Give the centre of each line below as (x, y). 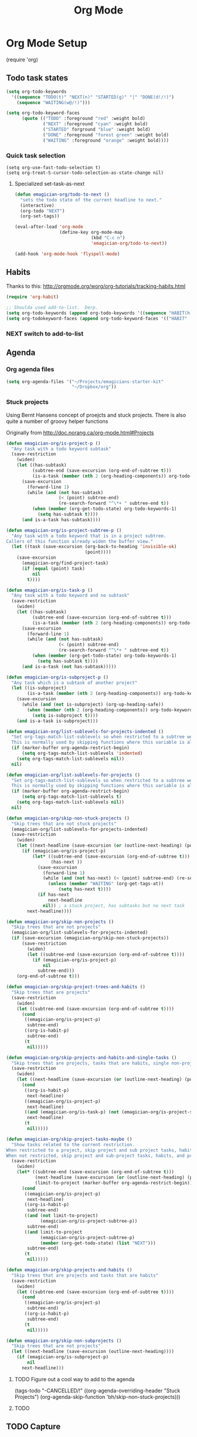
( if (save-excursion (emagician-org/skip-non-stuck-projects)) (90, 938)
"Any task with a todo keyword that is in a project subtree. (89, 536)
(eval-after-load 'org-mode (49, 227)
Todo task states (37, 78)
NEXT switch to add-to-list (45, 334)
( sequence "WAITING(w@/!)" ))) (54, 103)
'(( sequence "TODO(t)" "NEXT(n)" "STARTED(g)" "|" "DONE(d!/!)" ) (93, 97)
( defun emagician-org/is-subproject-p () (57, 677)
